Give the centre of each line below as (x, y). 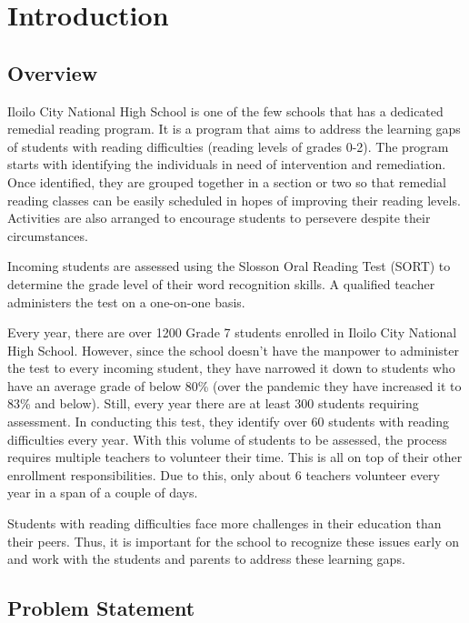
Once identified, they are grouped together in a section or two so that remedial (227, 181)
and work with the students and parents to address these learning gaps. (206, 559)
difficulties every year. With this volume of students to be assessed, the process (227, 439)
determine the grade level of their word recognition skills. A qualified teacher (221, 283)
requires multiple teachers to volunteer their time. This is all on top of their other (235, 457)
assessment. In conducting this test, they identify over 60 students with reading (229, 422)
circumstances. (48, 235)
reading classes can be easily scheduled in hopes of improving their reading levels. (234, 200)
